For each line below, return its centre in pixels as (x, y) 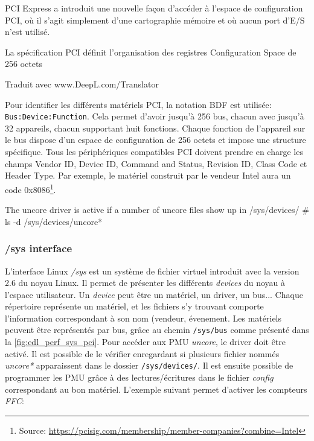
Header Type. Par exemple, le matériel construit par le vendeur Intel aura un (148, 175)
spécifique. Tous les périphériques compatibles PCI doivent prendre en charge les (154, 152)
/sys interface (39, 248)
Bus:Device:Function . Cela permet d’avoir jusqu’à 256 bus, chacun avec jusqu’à (155, 116)
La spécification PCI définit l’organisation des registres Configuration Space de (151, 52)
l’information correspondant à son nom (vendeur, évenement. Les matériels (143, 318)
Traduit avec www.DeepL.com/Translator (82, 84)
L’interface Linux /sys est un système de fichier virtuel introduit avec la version (152, 271)
